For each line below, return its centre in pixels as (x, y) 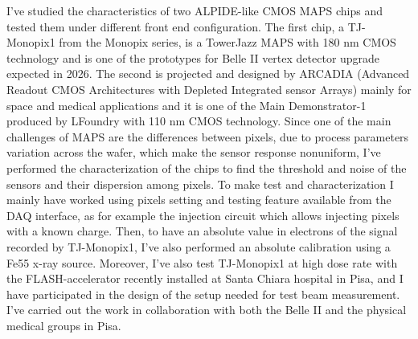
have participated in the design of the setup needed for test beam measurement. (203, 294)
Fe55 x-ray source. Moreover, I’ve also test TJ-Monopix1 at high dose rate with (202, 262)
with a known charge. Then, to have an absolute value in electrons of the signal (202, 231)
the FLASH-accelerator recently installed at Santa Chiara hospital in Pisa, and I (205, 278)
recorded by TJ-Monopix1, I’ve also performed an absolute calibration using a (199, 246)
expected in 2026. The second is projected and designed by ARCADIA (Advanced (208, 74)
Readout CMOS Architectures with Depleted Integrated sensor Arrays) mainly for (209, 89)
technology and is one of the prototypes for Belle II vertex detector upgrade (193, 57)
